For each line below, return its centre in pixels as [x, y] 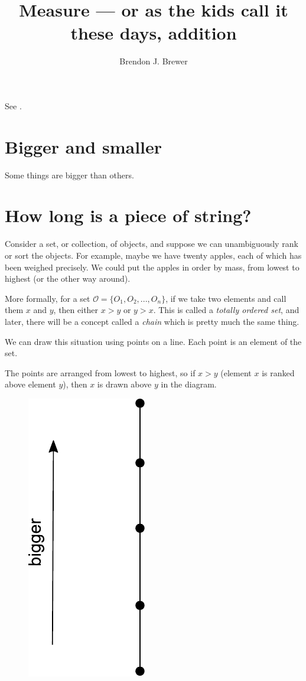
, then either [76, 310]
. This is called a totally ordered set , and [226, 310]
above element [30, 384]
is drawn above [124, 384]
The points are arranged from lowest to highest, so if [100, 372]
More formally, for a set [48, 298]
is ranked [278, 372]
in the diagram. [189, 384]
